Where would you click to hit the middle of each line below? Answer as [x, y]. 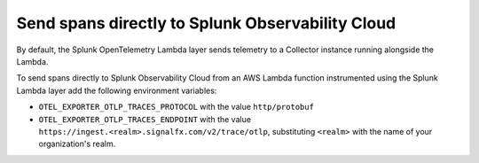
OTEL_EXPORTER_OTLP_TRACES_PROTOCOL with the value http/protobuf [177, 107]
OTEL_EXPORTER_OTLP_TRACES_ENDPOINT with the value [145, 119]
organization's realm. [77, 144]
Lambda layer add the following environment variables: [117, 90]
